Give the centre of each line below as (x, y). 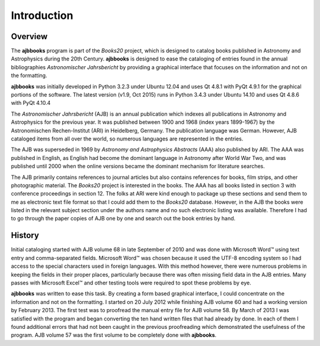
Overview (29, 36)
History (25, 236)
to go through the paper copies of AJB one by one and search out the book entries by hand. (123, 219)
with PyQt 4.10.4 (31, 103)
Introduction (42, 15)
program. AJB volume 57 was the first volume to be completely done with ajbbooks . (114, 335)
